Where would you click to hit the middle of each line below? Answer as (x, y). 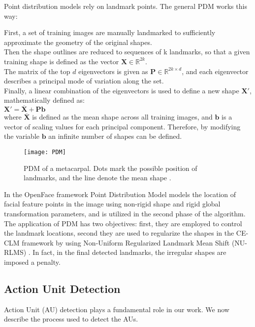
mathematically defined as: (44, 100)
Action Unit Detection (62, 288)
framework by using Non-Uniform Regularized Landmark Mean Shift (126, 242)
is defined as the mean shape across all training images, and (122, 117)
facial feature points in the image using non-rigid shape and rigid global (112, 204)
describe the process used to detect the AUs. (71, 319)
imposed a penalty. (32, 262)
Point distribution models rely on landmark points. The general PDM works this (126, 6)
